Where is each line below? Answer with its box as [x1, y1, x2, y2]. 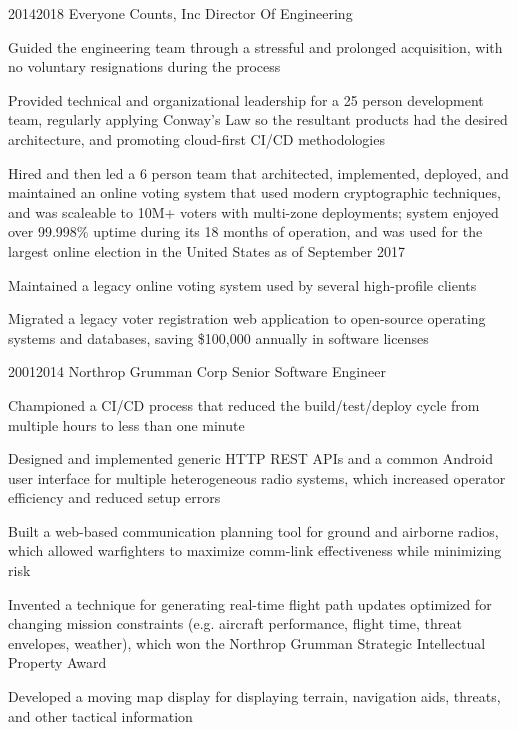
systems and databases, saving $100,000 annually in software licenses [8, 327, 429, 348]
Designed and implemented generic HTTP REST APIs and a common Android [8, 448, 493, 469]
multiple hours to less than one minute [8, 414, 245, 435]
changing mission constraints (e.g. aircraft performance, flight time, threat [8, 613, 463, 634]
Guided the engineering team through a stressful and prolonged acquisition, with [8, 36, 503, 57]
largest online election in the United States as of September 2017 [8, 240, 405, 261]
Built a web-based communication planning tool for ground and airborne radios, [8, 520, 499, 541]
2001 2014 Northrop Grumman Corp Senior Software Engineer [8, 361, 386, 382]
